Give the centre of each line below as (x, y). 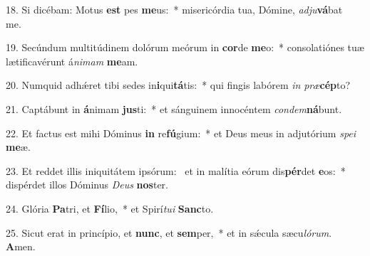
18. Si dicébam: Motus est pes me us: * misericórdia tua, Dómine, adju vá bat (174, 9)
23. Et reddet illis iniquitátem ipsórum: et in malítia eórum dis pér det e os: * (176, 170)
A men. (21, 246)
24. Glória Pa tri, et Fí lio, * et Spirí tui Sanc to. (110, 208)
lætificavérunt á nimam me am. (72, 61)
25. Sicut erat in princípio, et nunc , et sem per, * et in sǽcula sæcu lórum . (169, 232)
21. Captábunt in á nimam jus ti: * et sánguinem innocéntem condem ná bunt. (174, 108)
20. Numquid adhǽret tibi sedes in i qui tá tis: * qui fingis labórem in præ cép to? (178, 85)
